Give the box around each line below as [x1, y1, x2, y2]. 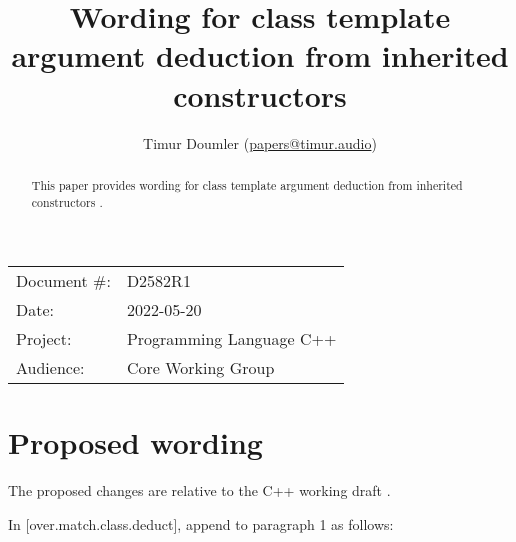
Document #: [16, 269, 111, 293]
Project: [16, 327, 72, 351]
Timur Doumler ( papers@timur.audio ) [143, 132, 377, 153]
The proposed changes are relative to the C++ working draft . [8, 480, 391, 501]
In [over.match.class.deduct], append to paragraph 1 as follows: [8, 513, 394, 534]
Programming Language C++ [126, 327, 337, 351]
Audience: [16, 356, 85, 380]
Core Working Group [126, 356, 275, 380]
